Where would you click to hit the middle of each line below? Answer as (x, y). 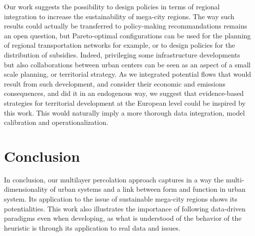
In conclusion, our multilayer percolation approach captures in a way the (114, 179)
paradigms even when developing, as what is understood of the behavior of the (123, 218)
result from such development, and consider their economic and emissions (115, 83)
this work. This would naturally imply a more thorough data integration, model (125, 112)
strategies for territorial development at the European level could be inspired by (125, 103)
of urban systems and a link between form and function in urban (148, 189)
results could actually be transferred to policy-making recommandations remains (126, 26)
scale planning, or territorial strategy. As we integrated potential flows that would (128, 74)
